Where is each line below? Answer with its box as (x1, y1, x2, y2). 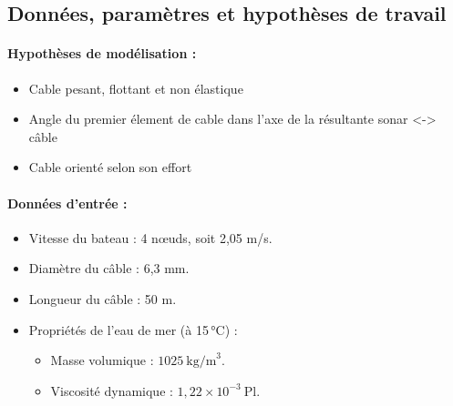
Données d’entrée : (7, 193, 128, 212)
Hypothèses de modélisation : (7, 44, 197, 63)
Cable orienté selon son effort (28, 157, 192, 177)
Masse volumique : (50, 350, 154, 370)
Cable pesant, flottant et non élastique (28, 78, 243, 97)
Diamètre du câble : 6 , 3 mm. (28, 259, 190, 278)
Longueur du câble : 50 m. (28, 289, 177, 308)
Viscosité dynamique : (50, 381, 173, 400)
